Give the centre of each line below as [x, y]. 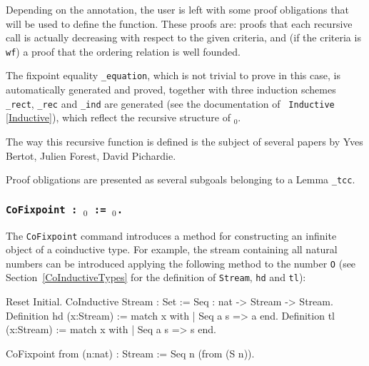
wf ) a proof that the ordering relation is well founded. [123, 51]
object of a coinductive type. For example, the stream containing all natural [172, 249]
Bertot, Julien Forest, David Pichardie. [91, 155]
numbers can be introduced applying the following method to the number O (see [181, 263]
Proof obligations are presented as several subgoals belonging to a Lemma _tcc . [181, 179]
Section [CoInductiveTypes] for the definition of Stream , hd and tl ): [156, 277]
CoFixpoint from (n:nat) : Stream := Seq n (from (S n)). [130, 353]
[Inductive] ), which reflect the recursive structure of [118, 117]
